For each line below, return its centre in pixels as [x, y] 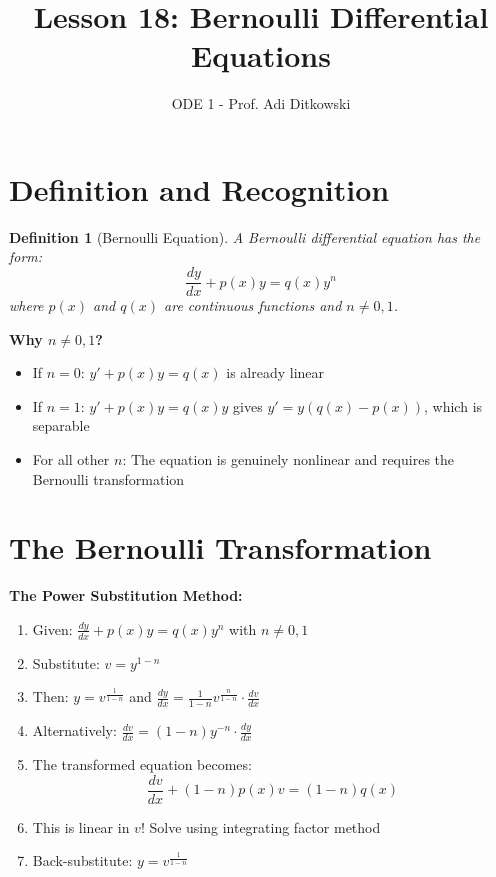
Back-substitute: [82, 860]
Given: [52, 628]
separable [61, 425]
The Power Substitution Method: [126, 595]
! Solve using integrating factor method [260, 826]
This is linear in [81, 826]
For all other [71, 459]
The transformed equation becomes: [142, 764]
